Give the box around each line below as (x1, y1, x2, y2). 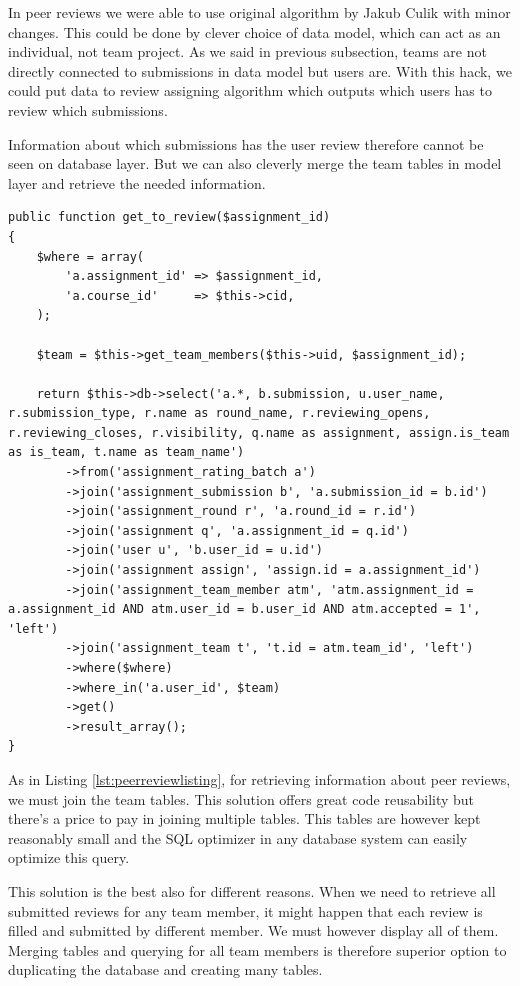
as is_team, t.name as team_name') (8, 445, 245, 460)
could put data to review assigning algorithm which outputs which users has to (8, 80, 492, 101)
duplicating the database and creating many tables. (8, 959, 323, 980)
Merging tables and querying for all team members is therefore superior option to (8, 939, 507, 960)
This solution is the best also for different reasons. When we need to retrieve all (8, 880, 496, 901)
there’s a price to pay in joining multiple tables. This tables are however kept (8, 808, 481, 829)
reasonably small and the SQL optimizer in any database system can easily (8, 827, 468, 848)
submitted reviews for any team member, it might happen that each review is (8, 900, 483, 921)
